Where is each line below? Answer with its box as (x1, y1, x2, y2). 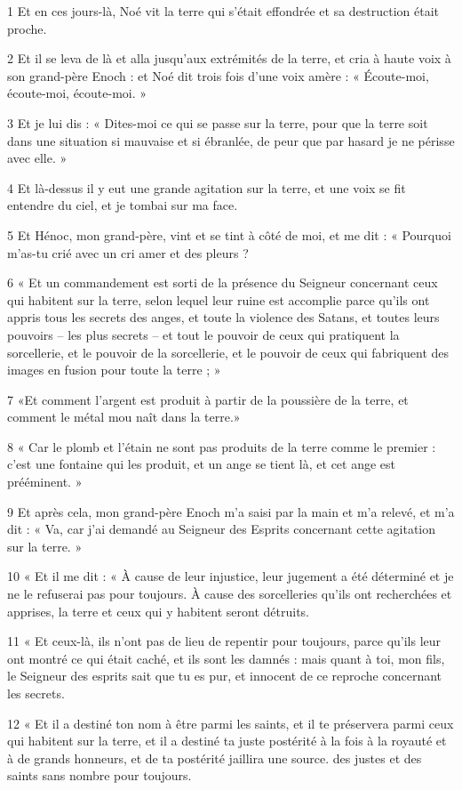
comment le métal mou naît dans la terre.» (7, 407, 241, 426)
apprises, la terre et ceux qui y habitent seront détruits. (7, 601, 310, 620)
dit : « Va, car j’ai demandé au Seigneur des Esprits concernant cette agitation (7, 520, 436, 538)
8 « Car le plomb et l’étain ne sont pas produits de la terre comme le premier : (7, 437, 436, 455)
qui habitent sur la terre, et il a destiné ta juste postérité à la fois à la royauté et (7, 731, 447, 750)
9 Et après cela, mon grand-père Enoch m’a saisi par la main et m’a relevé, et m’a (7, 502, 455, 520)
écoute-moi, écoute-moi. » (7, 84, 147, 102)
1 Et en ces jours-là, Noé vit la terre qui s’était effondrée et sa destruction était (7, 2, 440, 20)
